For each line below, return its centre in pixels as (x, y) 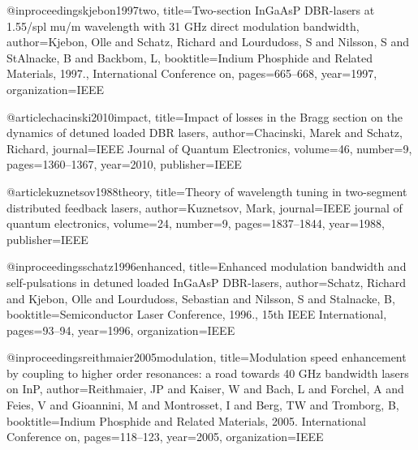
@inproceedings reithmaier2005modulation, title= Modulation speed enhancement (207, 357)
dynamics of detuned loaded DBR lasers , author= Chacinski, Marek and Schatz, (205, 133)
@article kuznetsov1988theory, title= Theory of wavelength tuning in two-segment (207, 191)
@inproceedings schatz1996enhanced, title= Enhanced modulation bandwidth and (207, 266)
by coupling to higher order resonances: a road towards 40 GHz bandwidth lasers (208, 373)
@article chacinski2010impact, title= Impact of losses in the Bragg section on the (205, 116)
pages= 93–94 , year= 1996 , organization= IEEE (121, 330)
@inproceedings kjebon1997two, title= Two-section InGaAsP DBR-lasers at (191, 10)
